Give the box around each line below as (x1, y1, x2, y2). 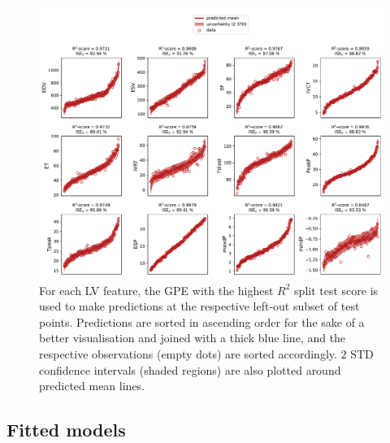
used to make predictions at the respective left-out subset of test (39, 298, 360, 315)
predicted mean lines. (39, 377, 145, 394)
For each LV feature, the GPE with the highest (39, 281, 274, 298)
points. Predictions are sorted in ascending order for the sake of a (39, 313, 365, 330)
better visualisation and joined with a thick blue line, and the (39, 329, 346, 346)
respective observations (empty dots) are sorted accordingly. (39, 345, 337, 362)
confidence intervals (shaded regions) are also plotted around (39, 361, 341, 378)
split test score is (294, 281, 379, 298)
